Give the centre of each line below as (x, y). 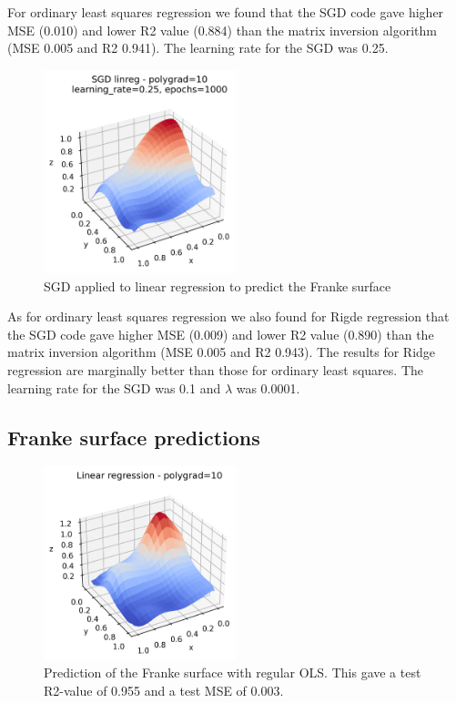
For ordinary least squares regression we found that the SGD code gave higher (226, 12)
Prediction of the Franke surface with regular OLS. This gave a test (233, 672)
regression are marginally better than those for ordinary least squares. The (215, 370)
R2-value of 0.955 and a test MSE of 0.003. (164, 691)
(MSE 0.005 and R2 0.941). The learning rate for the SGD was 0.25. (198, 48)
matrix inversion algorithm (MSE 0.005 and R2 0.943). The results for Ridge (222, 352)
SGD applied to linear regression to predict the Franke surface (218, 285)
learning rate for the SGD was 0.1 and (114, 387)
